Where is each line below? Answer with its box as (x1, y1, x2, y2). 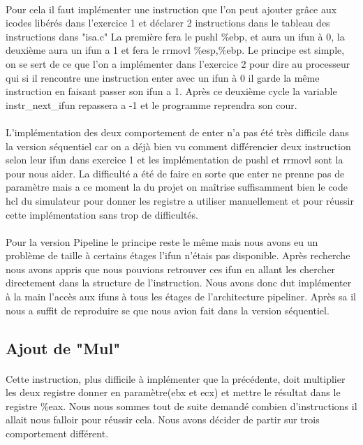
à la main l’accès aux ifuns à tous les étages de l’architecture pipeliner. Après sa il (6, 289, 356, 304)
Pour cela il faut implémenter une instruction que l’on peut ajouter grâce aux (6, 1, 337, 16)
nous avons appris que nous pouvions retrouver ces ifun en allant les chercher (6, 261, 336, 276)
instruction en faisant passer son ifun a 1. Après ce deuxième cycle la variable (6, 84, 337, 99)
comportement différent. (6, 426, 109, 440)
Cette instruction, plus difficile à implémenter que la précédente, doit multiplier (6, 371, 346, 386)
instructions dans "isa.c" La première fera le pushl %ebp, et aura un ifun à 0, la (6, 29, 345, 43)
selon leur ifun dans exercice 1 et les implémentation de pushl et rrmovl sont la (6, 152, 343, 167)
